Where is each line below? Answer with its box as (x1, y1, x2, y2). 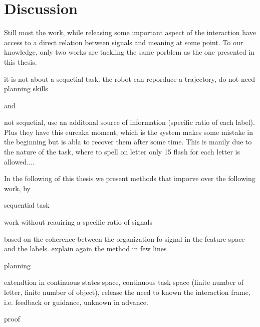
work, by (4, 183, 31, 193)
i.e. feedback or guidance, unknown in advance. (4, 296, 148, 307)
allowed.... (4, 156, 35, 167)
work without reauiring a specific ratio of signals (4, 217, 152, 227)
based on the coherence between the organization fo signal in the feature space (4, 233, 245, 244)
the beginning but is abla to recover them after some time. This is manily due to (4, 136, 252, 147)
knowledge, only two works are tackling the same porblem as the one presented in (4, 47, 255, 57)
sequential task (4, 200, 50, 210)
